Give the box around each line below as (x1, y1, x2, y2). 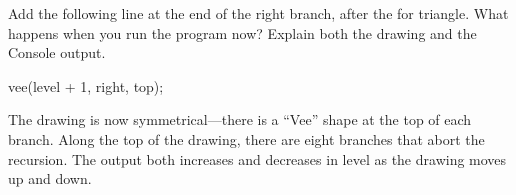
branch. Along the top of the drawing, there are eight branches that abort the (8, 128, 485, 149)
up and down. (8, 168, 92, 189)
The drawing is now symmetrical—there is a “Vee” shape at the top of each (8, 109, 472, 130)
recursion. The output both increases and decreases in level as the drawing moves (8, 148, 507, 169)
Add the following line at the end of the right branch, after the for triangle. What (8, 3, 509, 23)
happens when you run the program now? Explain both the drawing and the (8, 22, 477, 43)
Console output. (8, 42, 106, 63)
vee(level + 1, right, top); (8, 75, 164, 96)
